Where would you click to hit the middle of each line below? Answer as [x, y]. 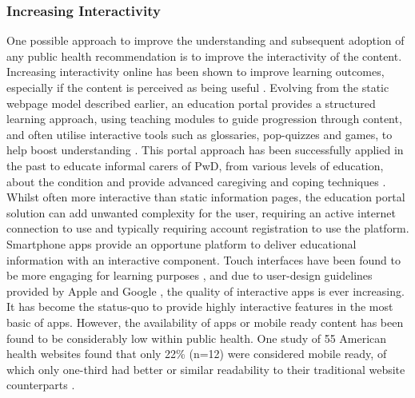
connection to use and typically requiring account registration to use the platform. [208, 228]
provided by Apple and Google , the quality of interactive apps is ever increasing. [206, 291]
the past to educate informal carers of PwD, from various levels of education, [195, 165]
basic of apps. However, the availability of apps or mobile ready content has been [205, 322]
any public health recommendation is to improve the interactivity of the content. [204, 56]
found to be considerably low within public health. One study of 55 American [197, 338]
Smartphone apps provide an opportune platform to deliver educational [182, 243]
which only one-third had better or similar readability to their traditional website [206, 369]
